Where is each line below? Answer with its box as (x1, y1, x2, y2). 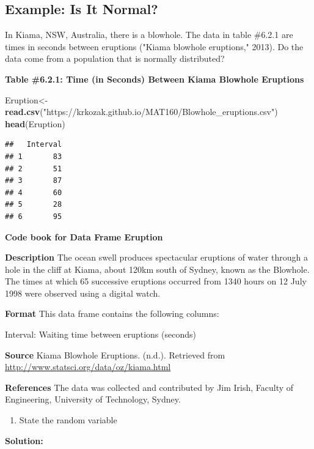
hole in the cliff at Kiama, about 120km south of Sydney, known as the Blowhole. (5, 262, 310, 275)
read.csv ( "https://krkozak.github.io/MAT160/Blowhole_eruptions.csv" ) (5, 105, 278, 118)
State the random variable (19, 414, 117, 426)
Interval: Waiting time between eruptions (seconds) (5, 328, 196, 341)
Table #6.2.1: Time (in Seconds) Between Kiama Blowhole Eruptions (5, 72, 304, 85)
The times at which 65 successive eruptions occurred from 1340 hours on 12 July (5, 275, 307, 288)
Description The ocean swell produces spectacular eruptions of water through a (5, 251, 309, 264)
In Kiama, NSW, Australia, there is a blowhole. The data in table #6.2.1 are (5, 28, 293, 41)
